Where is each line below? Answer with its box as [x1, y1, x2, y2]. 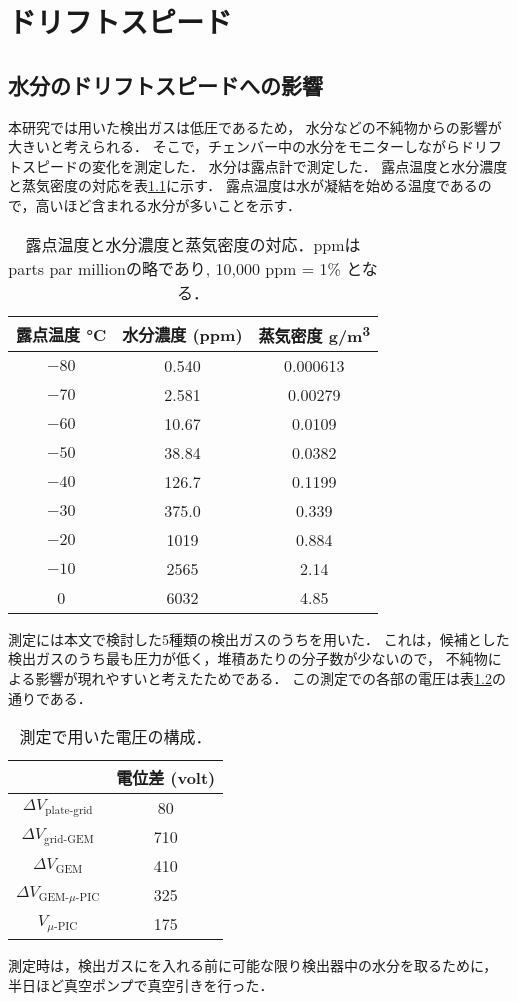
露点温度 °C [16, 322, 107, 346]
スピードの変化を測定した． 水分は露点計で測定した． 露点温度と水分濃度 [21, 155, 508, 176]
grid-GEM [44, 833, 94, 845]
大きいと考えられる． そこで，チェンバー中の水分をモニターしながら [8, 136, 461, 157]
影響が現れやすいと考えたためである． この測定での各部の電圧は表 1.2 [35, 668, 493, 689]
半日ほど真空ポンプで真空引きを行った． [8, 974, 274, 995]
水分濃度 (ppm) [122, 322, 243, 346]
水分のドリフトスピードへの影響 [8, 69, 323, 100]
